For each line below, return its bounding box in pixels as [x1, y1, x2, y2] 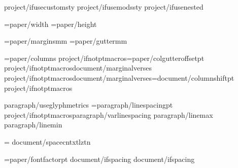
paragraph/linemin [4, 119, 62, 130]
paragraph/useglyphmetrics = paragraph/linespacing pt [4, 99, 173, 110]
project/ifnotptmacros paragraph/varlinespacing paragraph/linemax [4, 109, 213, 120]
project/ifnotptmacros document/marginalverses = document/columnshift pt [4, 72, 234, 83]
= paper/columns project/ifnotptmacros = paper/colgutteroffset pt [4, 52, 205, 63]
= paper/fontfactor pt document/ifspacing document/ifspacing [4, 153, 195, 164]
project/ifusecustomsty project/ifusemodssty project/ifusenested [4, 2, 203, 12]
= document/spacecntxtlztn [4, 136, 91, 147]
